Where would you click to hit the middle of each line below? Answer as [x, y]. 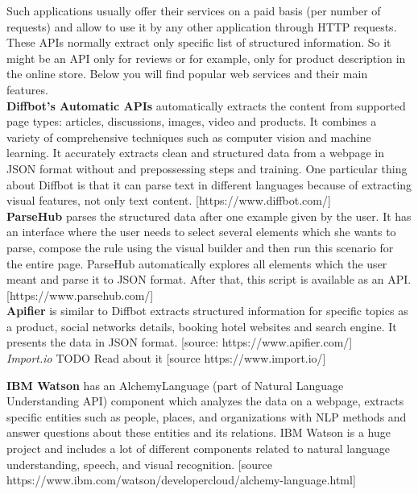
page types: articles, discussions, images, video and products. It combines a [192, 121]
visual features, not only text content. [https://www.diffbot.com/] [169, 200]
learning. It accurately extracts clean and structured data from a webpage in [195, 153]
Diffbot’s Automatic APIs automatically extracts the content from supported [206, 105]
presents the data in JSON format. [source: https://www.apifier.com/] [180, 342]
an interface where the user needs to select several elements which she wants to [201, 232]
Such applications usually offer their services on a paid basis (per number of [194, 10]
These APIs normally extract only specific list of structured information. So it [199, 42]
